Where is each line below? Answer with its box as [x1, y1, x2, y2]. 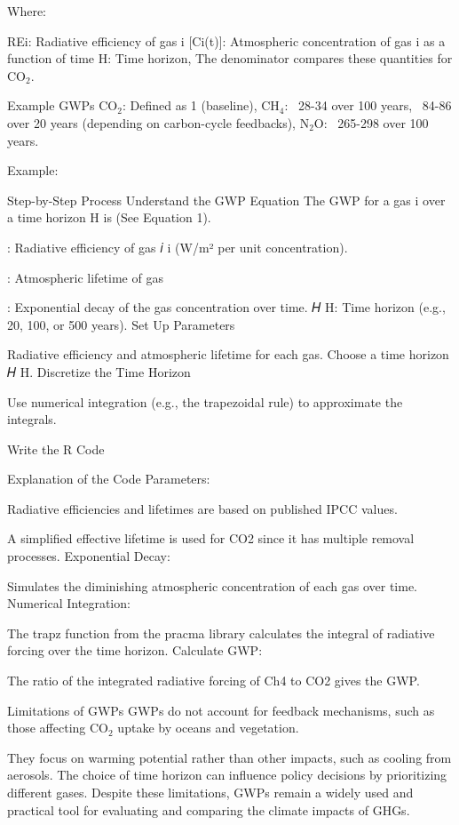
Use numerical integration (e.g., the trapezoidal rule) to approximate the [7, 392, 403, 411]
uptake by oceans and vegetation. [117, 718, 299, 737]
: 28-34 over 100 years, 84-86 [284, 96, 452, 115]
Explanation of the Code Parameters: [7, 469, 210, 488]
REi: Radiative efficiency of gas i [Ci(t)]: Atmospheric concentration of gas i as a [7, 31, 446, 50]
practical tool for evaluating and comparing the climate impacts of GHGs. [7, 800, 410, 819]
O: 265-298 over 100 [313, 113, 429, 132]
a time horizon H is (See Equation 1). [7, 208, 211, 227]
